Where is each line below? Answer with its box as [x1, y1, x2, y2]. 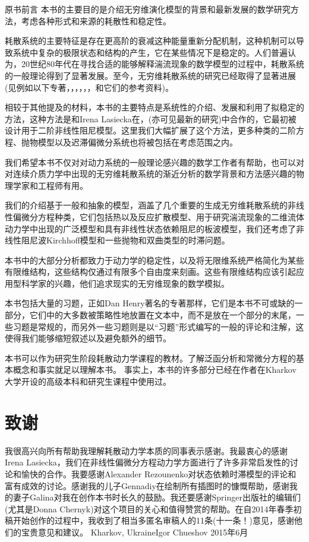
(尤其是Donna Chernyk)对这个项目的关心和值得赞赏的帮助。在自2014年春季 [5, 502, 294, 515]
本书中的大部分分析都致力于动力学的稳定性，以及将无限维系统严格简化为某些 [5, 253, 304, 266]
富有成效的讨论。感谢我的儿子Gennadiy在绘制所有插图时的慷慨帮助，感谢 [5, 479, 289, 492]
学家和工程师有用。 [12, 179, 88, 191]
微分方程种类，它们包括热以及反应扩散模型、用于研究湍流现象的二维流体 [21, 210, 304, 223]
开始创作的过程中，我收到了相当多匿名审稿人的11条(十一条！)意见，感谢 [12, 514, 294, 527]
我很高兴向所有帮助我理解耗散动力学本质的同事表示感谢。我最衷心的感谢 [5, 444, 288, 457]
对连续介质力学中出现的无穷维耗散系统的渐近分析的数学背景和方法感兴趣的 [5, 167, 296, 180]
